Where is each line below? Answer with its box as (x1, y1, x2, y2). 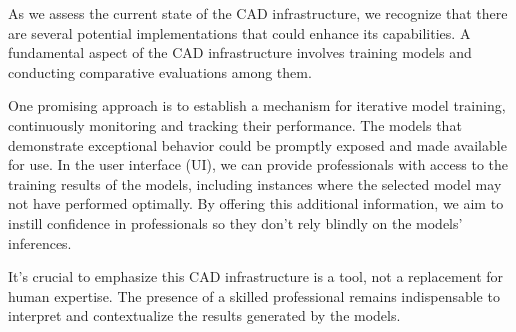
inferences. (8, 232, 72, 253)
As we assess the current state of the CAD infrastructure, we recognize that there (8, 3, 508, 23)
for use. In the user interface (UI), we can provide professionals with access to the (8, 154, 509, 175)
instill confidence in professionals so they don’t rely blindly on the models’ (8, 212, 463, 233)
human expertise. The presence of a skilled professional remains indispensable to (8, 285, 500, 306)
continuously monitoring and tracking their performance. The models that (8, 114, 462, 135)
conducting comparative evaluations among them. (8, 61, 312, 82)
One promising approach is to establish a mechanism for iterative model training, (8, 95, 506, 116)
